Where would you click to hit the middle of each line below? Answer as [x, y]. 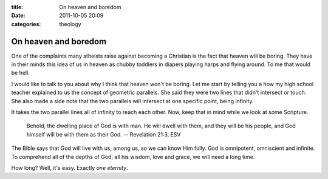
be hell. [20, 73]
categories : [26, 24]
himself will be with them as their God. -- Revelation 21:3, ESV [104, 134]
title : [17, 7]
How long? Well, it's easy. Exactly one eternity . [70, 167]
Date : [18, 16]
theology [70, 24]
